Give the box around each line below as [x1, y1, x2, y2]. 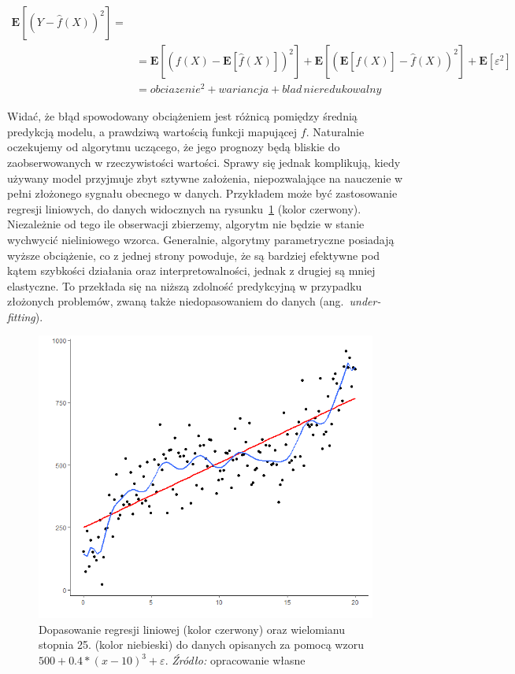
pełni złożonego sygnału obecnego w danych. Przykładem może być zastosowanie [7, 185, 398, 202]
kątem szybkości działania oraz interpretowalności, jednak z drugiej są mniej [7, 262, 376, 279]
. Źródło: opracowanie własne [165, 652, 306, 668]
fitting [7, 308, 35, 324]
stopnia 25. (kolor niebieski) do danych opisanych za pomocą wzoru [39, 636, 364, 653]
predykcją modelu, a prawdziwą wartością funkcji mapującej [7, 123, 298, 139]
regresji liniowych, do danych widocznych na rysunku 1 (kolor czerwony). [7, 200, 361, 217]
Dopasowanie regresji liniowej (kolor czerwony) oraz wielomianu [39, 620, 346, 637]
